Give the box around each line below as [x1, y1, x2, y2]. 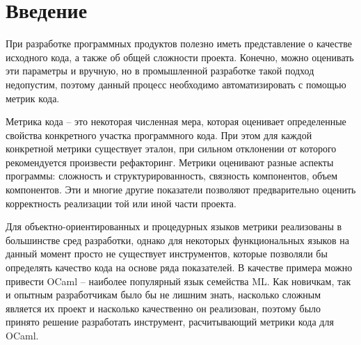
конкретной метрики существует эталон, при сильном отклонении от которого [6, 141, 337, 156]
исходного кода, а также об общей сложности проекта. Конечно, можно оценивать [6, 49, 354, 64]
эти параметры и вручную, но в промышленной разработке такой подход [6, 63, 314, 78]
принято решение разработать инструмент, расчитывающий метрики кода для [6, 314, 334, 329]
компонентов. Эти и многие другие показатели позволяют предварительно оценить [6, 182, 356, 197]
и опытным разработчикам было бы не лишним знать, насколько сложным [6, 287, 321, 302]
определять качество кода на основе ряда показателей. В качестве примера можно [6, 260, 353, 275]
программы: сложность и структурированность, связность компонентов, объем [6, 168, 338, 183]
